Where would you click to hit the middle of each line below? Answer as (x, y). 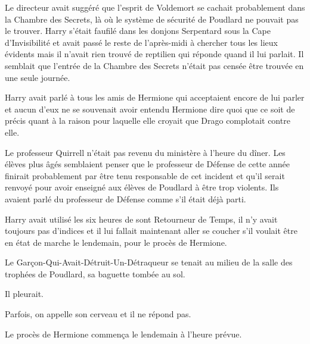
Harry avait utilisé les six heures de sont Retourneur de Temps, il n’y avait (141, 219)
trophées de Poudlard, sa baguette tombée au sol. (95, 273)
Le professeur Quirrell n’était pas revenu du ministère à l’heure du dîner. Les (145, 152)
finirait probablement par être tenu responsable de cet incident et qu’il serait (145, 175)
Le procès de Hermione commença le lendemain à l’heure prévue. (123, 334)
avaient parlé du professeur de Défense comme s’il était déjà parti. (125, 198)
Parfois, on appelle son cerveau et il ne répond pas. (98, 314)
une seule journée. (38, 77)
